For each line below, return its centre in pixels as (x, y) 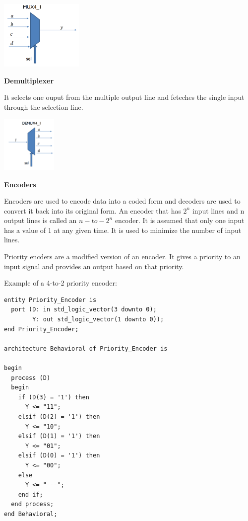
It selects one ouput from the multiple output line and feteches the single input (124, 97)
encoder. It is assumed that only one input (180, 220)
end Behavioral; (31, 514)
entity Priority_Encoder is (50, 300)
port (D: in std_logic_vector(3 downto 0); (84, 310)
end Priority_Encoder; (41, 329)
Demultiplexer (29, 80)
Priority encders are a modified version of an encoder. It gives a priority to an (122, 257)
